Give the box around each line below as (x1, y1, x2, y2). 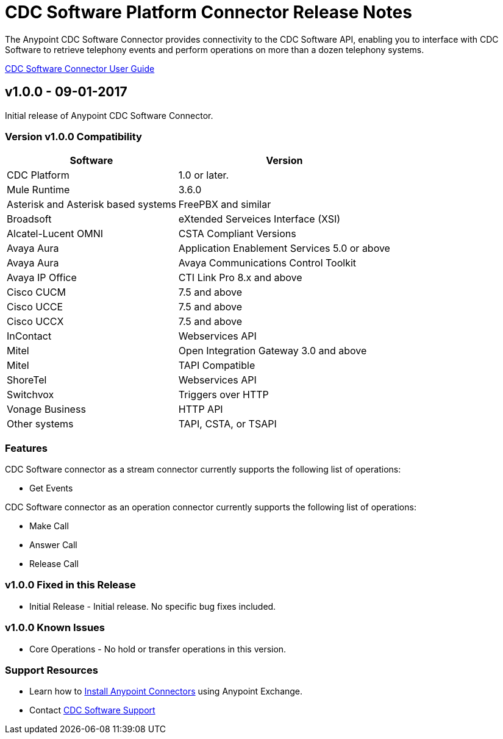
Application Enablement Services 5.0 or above (178, 242, 390, 255)
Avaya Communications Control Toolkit (178, 257, 357, 270)
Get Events (29, 483, 73, 494)
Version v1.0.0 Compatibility (5, 130, 142, 143)
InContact (7, 330, 52, 343)
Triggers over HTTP (178, 388, 269, 401)
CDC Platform (7, 169, 70, 182)
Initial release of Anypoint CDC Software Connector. (5, 110, 213, 121)
